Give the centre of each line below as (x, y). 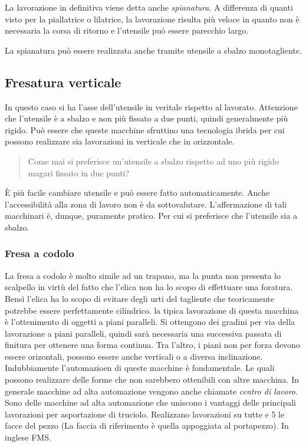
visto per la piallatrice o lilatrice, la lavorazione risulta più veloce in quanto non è (152, 19)
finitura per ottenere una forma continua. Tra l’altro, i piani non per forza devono (152, 345)
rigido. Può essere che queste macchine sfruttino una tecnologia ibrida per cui (145, 129)
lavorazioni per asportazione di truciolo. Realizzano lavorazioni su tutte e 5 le (145, 414)
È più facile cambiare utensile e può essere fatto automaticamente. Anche (137, 193)
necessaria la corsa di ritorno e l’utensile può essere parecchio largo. (127, 30)
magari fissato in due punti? (79, 172)
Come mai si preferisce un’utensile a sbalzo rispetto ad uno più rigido (154, 161)
